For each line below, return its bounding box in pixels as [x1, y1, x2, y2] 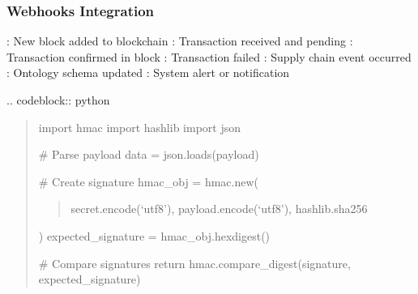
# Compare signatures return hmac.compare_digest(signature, [38, 254, 351, 271]
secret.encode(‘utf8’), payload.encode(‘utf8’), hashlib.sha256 [70, 200, 368, 217]
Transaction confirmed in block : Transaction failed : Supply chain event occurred [6, 48, 412, 65]
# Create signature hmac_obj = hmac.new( [38, 173, 258, 190]
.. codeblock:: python [6, 92, 110, 108]
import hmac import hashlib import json [38, 118, 241, 135]
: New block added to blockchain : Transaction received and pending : [6, 32, 353, 49]
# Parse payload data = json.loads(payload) [38, 146, 259, 163]
